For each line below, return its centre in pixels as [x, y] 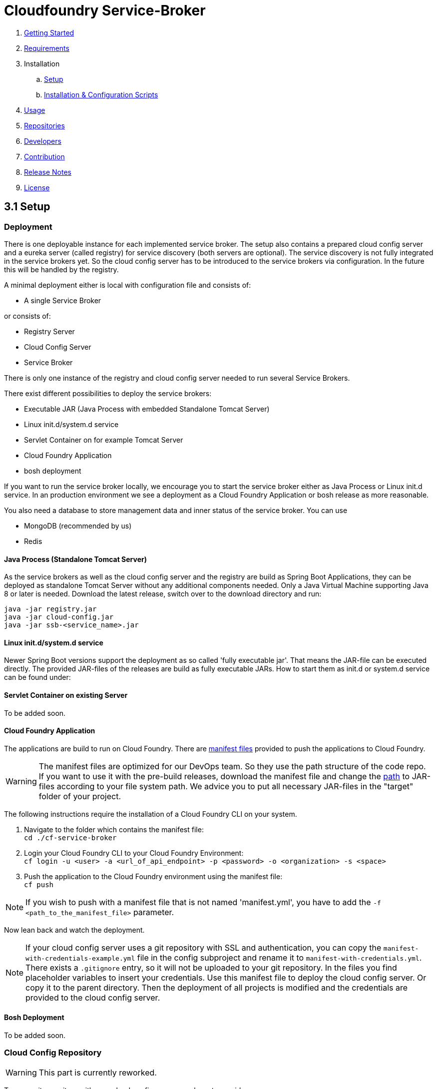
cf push [39, 884]
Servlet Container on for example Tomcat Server [104, 440]
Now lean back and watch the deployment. [74, 930]
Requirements [47, 48]
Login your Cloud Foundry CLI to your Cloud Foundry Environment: [134, 853]
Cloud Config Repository [53, 1053]
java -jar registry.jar [50, 609]
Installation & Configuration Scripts [101, 94]
